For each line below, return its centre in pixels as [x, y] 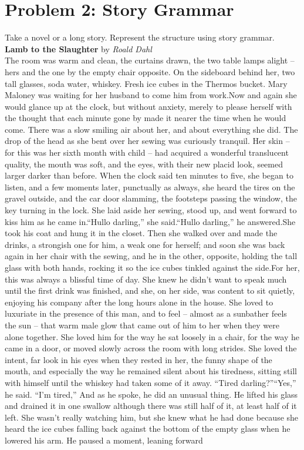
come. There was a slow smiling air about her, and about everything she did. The [151, 129]
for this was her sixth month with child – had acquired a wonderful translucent [147, 152]
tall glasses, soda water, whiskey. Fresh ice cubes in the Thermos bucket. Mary [146, 83]
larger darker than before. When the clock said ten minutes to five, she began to [149, 175]
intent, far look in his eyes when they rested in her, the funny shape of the [139, 359]
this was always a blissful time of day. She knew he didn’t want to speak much [146, 279]
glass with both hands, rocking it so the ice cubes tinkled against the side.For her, [152, 267]
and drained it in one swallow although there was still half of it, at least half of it [151, 406]
